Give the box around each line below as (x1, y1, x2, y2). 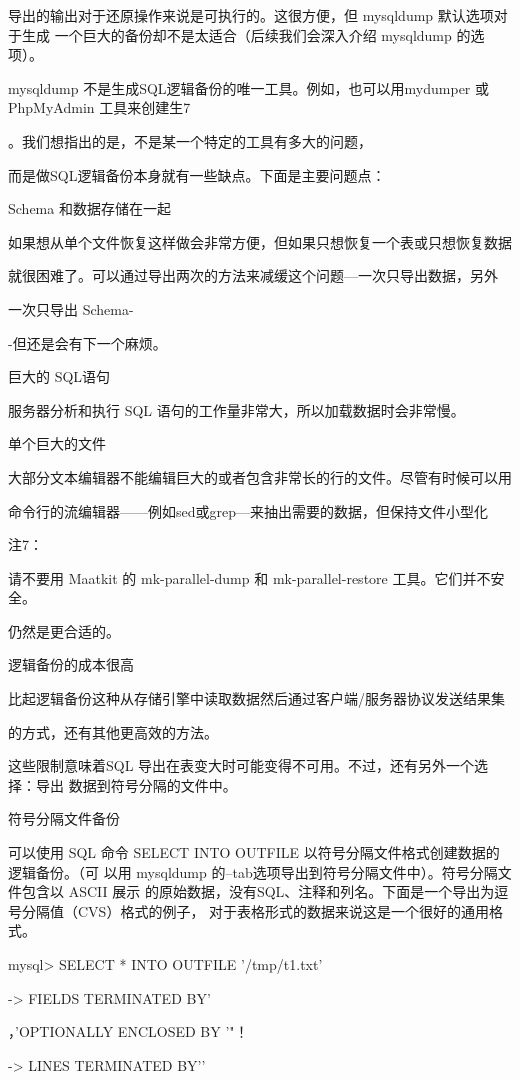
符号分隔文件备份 (8, 808, 120, 829)
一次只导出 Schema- (8, 298, 134, 319)
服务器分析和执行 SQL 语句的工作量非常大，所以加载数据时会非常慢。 (8, 399, 465, 420)
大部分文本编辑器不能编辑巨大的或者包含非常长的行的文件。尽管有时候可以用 (8, 466, 512, 487)
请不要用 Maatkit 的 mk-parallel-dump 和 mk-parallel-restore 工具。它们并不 (8, 567, 491, 588)
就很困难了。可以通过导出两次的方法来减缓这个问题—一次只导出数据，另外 (8, 265, 498, 286)
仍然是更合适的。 (8, 620, 120, 641)
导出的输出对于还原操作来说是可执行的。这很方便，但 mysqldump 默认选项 (8, 5, 494, 25)
